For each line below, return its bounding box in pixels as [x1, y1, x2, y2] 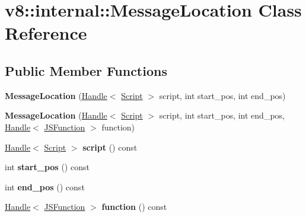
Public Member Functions [5, 61, 167, 79]
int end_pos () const [5, 180, 85, 193]
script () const [82, 141, 138, 153]
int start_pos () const [5, 161, 90, 173]
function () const [101, 200, 167, 213]
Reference [5, 21, 87, 45]
